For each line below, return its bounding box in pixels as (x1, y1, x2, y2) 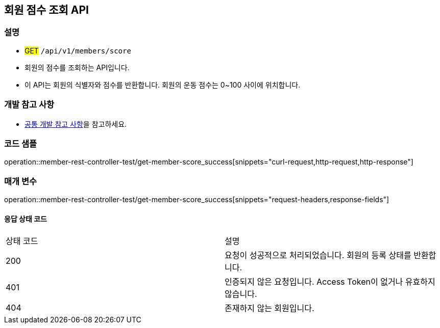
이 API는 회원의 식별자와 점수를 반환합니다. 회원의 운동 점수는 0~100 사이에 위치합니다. (25, 80, 301, 89)
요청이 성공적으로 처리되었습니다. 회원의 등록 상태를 (225, 250, 411, 261)
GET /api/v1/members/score (25, 46, 131, 55)
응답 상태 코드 (4, 214, 47, 223)
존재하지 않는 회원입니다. (225, 303, 314, 314)
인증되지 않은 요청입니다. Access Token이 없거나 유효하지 (225, 277, 435, 287)
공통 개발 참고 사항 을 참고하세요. (25, 119, 127, 128)
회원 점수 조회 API (4, 4, 89, 16)
